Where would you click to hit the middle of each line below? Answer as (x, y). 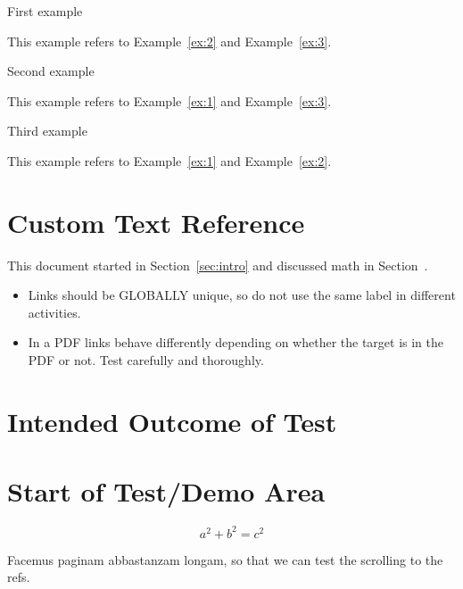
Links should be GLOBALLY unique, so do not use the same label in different (242, 295)
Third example (47, 131)
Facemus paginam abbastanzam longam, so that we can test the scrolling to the (225, 559)
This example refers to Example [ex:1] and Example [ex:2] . (169, 160)
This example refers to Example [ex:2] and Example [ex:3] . (169, 41)
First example (45, 11)
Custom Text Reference (156, 222)
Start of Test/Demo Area (166, 491)
